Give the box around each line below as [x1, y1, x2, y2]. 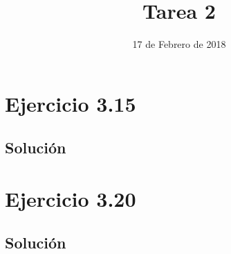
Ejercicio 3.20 [5, 184, 136, 212]
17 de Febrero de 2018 [132, 37, 226, 51]
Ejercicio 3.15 [5, 89, 136, 117]
